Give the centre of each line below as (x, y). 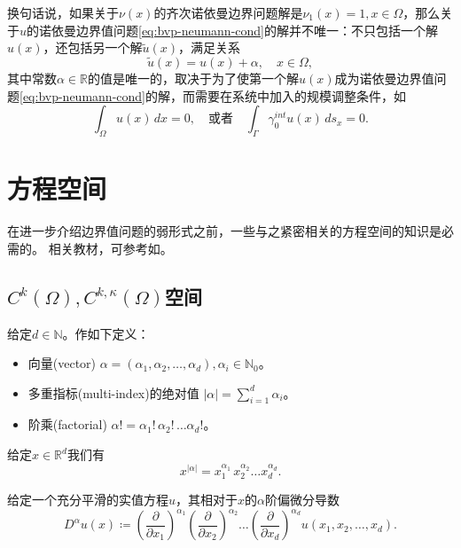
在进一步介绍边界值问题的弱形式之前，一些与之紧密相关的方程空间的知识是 (224, 231)
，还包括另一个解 (93, 47)
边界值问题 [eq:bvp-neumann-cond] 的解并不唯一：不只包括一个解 (257, 30)
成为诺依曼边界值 (384, 78)
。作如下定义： (106, 333)
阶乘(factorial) (67, 424)
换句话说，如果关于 (63, 12)
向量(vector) (62, 363)
